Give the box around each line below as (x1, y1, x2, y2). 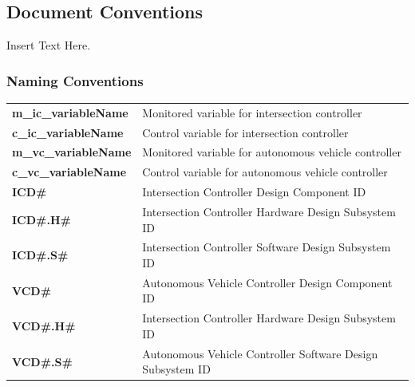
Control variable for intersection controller (142, 124, 349, 140)
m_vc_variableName (12, 144, 132, 160)
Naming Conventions (6, 70, 144, 90)
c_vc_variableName (12, 164, 127, 180)
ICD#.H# (12, 211, 71, 227)
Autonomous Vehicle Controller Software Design (142, 345, 378, 361)
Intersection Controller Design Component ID (142, 184, 366, 200)
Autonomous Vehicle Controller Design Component (142, 274, 393, 290)
